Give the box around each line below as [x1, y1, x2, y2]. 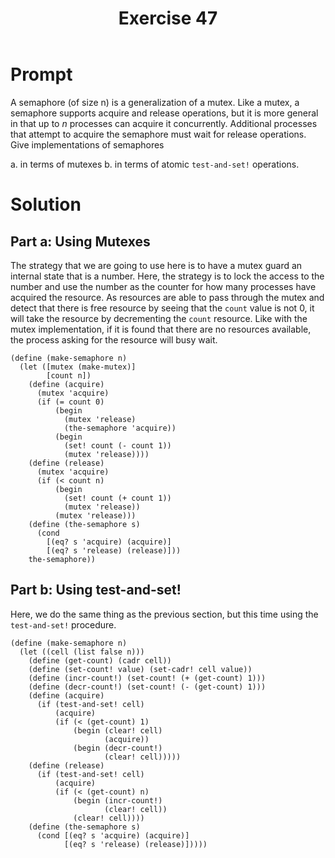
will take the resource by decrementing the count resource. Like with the [10, 312, 308, 324]
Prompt [10, 63, 73, 86]
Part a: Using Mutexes [10, 233, 151, 250]
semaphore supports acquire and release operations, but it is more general [10, 107, 319, 119]
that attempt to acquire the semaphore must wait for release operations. [10, 128, 307, 140]
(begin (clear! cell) [73, 725, 163, 736]
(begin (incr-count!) [73, 795, 163, 806]
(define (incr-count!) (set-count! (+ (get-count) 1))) [28, 673, 267, 683]
